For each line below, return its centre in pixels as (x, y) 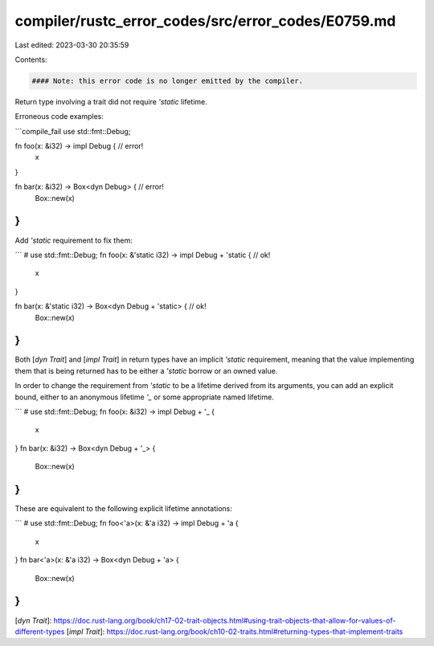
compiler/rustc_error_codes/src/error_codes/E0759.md (205, 21)
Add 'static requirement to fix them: (74, 240)
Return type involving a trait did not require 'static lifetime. (111, 101)
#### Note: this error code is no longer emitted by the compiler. (168, 81)
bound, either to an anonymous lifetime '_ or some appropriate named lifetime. (145, 397)
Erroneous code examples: (59, 117)
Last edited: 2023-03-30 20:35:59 (72, 45)
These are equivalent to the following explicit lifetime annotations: (124, 509)
